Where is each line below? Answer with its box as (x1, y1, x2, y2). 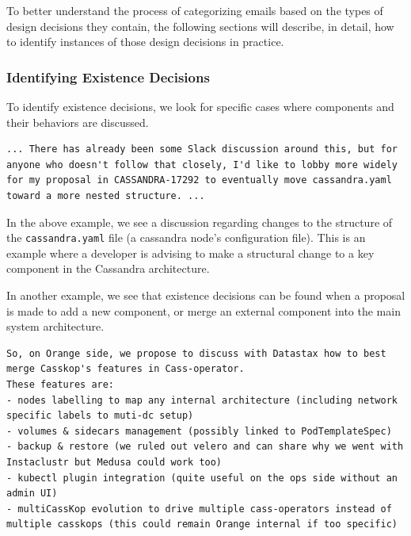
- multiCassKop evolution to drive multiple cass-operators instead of (6, 503, 392, 515)
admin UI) (6, 488, 58, 500)
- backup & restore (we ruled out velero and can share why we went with (6, 441, 404, 453)
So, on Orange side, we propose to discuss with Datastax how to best (6, 347, 386, 359)
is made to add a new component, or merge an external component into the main (6, 302, 401, 319)
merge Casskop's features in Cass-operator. (6, 363, 245, 375)
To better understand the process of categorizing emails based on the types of (6, 2, 383, 18)
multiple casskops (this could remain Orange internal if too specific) (6, 519, 398, 530)
